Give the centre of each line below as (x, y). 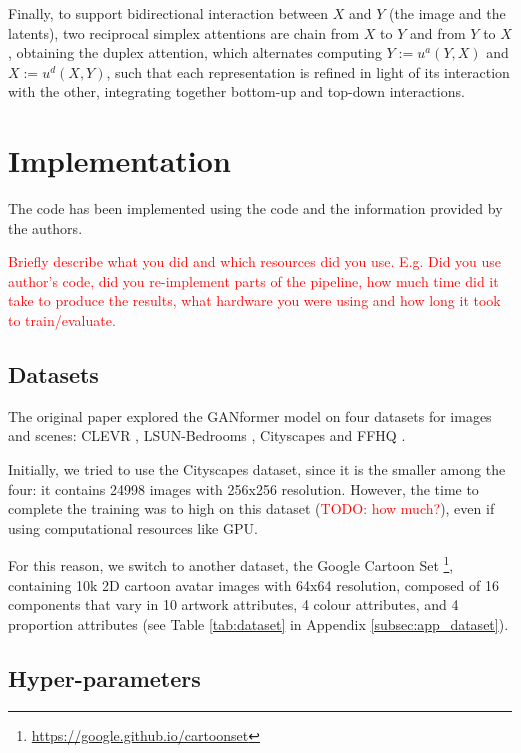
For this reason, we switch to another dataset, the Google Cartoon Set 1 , (231, 564)
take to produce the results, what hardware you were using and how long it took (254, 300)
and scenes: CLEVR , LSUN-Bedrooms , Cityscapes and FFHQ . (207, 435)
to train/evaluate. (62, 320)
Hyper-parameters (104, 677)
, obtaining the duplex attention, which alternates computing (195, 52)
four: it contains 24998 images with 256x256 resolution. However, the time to (243, 488)
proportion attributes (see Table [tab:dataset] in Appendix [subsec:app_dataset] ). (258, 623)
